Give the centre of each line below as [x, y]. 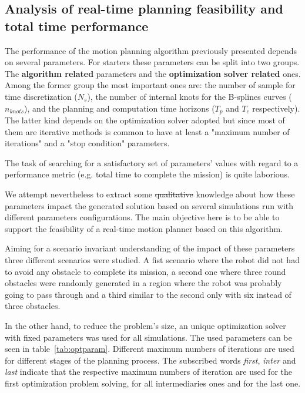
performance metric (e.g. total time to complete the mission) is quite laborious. [147, 174]
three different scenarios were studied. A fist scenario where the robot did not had [152, 259]
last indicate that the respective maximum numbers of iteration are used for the [148, 372]
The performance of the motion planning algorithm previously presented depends [151, 50]
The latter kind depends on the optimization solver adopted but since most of [145, 120]
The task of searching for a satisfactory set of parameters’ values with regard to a [152, 162]
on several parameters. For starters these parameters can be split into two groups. [152, 62]
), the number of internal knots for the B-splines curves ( [190, 96]
